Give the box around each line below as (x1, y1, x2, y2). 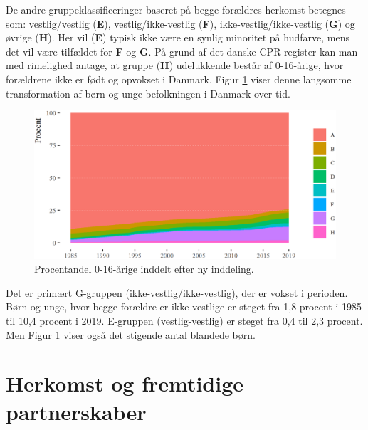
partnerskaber (6, 397, 147, 426)
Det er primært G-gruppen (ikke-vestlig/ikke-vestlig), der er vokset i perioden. (6, 285, 348, 300)
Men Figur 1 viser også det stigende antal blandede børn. (6, 327, 256, 342)
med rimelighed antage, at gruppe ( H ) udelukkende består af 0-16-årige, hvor (6, 58, 344, 73)
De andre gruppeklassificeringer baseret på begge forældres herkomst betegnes (6, 2, 346, 16)
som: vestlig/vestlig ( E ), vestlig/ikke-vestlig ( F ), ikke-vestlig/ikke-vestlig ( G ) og (6, 16, 355, 31)
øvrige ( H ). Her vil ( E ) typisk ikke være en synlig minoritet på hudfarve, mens (6, 30, 349, 45)
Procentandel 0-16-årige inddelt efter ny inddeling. (34, 261, 254, 276)
